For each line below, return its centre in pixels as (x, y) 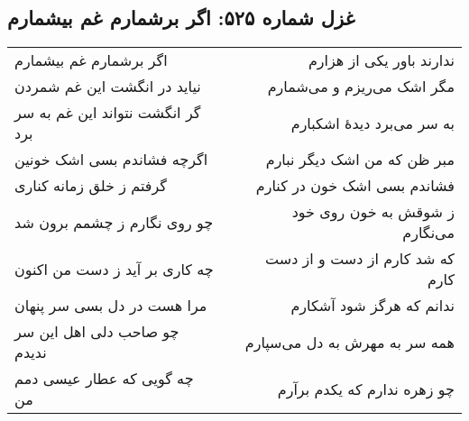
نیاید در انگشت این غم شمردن (108, 87)
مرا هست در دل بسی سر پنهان (111, 306)
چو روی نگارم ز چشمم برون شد (114, 222)
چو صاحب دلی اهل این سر (97, 332)
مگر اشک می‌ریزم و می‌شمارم (361, 87)
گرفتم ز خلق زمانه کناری (91, 186)
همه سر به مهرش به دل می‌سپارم (349, 342)
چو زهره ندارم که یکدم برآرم (366, 389)
